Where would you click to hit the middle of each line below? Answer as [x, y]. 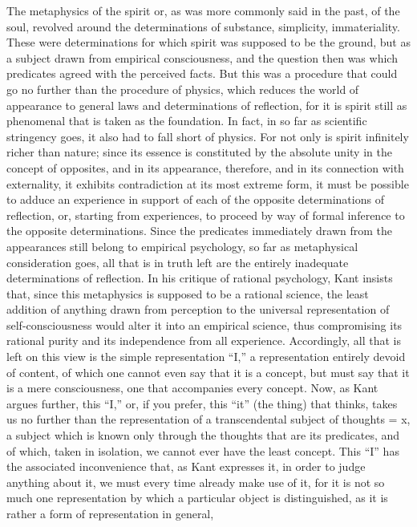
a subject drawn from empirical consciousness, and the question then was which [202, 57]
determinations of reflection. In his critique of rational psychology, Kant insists [200, 278]
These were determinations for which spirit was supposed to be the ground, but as [208, 42]
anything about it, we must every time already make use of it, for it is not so [196, 482]
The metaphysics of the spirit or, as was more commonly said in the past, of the [203, 10]
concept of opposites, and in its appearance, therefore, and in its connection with [205, 167]
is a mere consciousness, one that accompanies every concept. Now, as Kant [192, 388]
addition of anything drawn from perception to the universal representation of [198, 309]
